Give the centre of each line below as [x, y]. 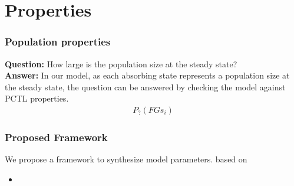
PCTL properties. [37, 98]
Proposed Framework [56, 137]
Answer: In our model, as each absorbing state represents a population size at [147, 75]
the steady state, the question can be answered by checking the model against [145, 87]
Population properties [58, 42]
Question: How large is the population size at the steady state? [121, 63]
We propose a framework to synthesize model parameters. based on [126, 159]
